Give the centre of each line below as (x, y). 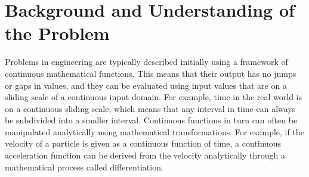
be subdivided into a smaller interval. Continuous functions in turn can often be (151, 120)
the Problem (57, 33)
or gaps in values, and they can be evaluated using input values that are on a (146, 85)
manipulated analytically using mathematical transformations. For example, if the (154, 131)
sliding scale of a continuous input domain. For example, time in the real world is (154, 97)
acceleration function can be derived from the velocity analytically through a (145, 155)
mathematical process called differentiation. (84, 167)
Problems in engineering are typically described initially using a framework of (146, 62)
